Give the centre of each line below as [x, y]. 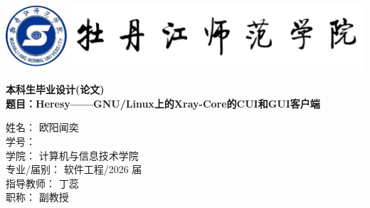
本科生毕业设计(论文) [55, 89]
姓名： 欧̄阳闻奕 [42, 127]
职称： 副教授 [37, 197]
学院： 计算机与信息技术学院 [72, 155]
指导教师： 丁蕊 [42, 183]
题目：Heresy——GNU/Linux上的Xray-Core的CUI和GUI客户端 [163, 103]
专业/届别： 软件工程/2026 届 [74, 169]
